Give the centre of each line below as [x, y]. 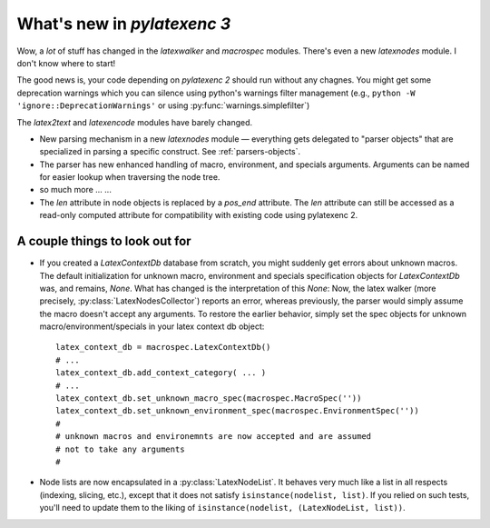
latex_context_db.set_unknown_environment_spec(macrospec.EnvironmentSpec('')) [237, 411]
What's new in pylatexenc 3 [124, 24]
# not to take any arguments [120, 449]
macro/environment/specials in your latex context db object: [152, 326]
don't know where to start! [66, 63]
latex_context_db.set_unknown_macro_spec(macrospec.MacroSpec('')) [209, 398]
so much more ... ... [76, 190]
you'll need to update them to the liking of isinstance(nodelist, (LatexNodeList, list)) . [222, 508]
